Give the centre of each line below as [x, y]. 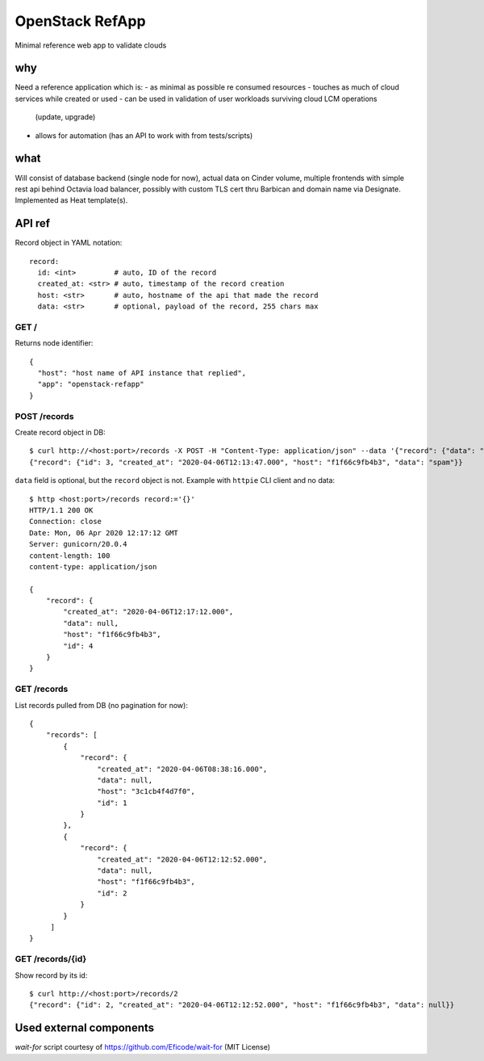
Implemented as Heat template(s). [71, 200]
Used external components [85, 1028]
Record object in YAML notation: [69, 243]
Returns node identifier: [54, 343]
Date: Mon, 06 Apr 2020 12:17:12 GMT [104, 533]
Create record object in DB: [60, 433]
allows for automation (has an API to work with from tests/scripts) [144, 135]
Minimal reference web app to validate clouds [91, 45]
